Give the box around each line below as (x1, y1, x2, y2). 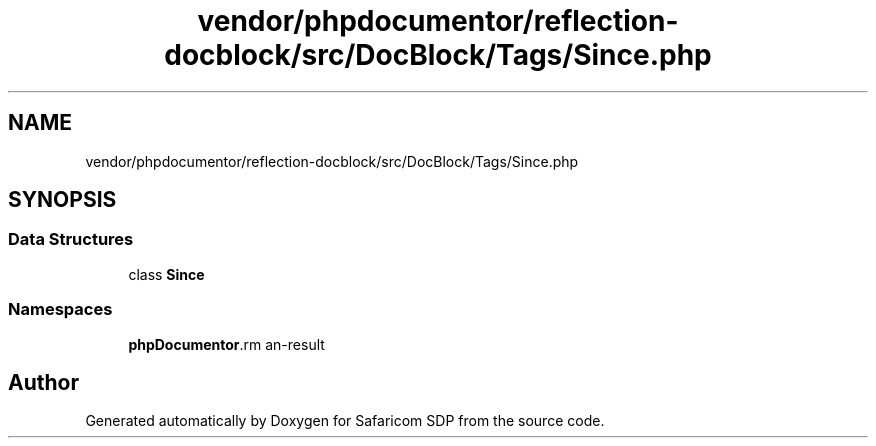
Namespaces (8, 299, 113, 320)
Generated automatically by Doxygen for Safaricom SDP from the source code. (85, 412, 605, 430)
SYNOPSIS (8, 187, 117, 213)
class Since (128, 265, 205, 283)
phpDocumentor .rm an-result (128, 335, 325, 353)
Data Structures (8, 229, 134, 250)
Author (8, 369, 79, 395)
